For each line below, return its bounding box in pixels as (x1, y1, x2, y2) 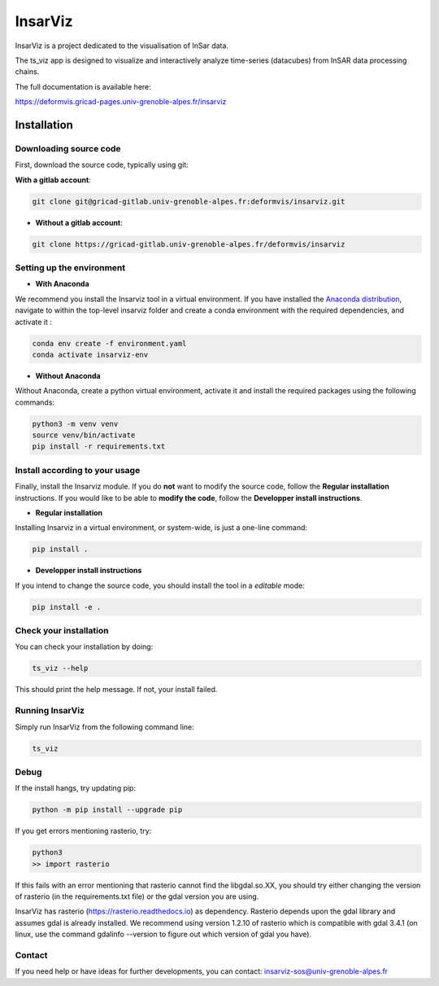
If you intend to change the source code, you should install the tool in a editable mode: (15, 581, 305, 590)
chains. (15, 67, 40, 77)
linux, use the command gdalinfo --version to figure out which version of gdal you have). (15, 929, 312, 940)
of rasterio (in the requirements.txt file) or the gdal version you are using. (15, 892, 259, 901)
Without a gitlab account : (35, 217, 124, 227)
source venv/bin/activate (32, 431, 136, 440)
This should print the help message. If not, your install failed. (15, 685, 218, 695)
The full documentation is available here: (15, 81, 152, 91)
